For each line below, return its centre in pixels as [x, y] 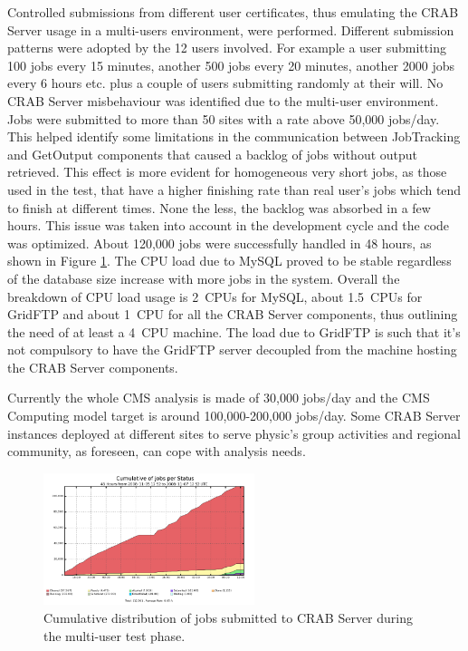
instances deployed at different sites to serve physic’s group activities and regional [234, 433]
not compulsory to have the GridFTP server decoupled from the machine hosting [232, 350]
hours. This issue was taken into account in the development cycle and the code [229, 225]
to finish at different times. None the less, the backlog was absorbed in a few [219, 207]
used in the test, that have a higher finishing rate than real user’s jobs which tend [234, 189]
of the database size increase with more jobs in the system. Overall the [204, 278]
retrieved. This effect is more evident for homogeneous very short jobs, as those [227, 172]
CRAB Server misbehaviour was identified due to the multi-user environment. [223, 100]
